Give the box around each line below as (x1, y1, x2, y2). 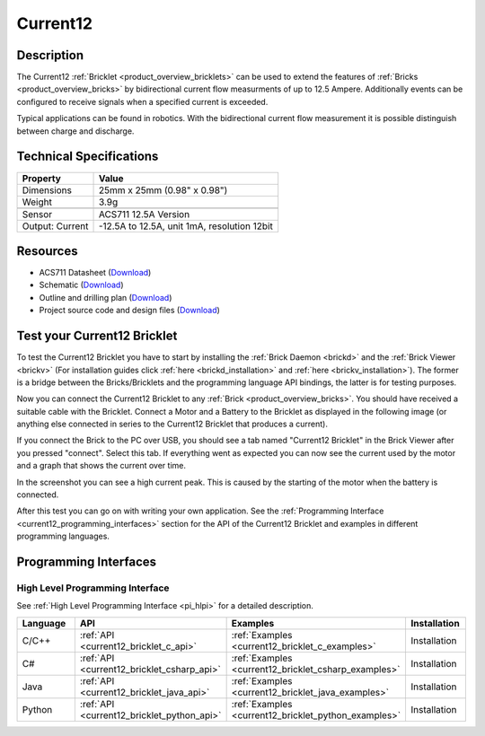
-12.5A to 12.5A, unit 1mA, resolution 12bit (98, 220, 273, 232)
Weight (22, 196, 53, 208)
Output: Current (22, 220, 89, 232)
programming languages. (16, 530, 110, 542)
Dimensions (22, 184, 72, 197)
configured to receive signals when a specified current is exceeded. (16, 96, 269, 107)
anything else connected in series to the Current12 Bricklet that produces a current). (16, 418, 328, 430)
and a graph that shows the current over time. (16, 460, 187, 471)
